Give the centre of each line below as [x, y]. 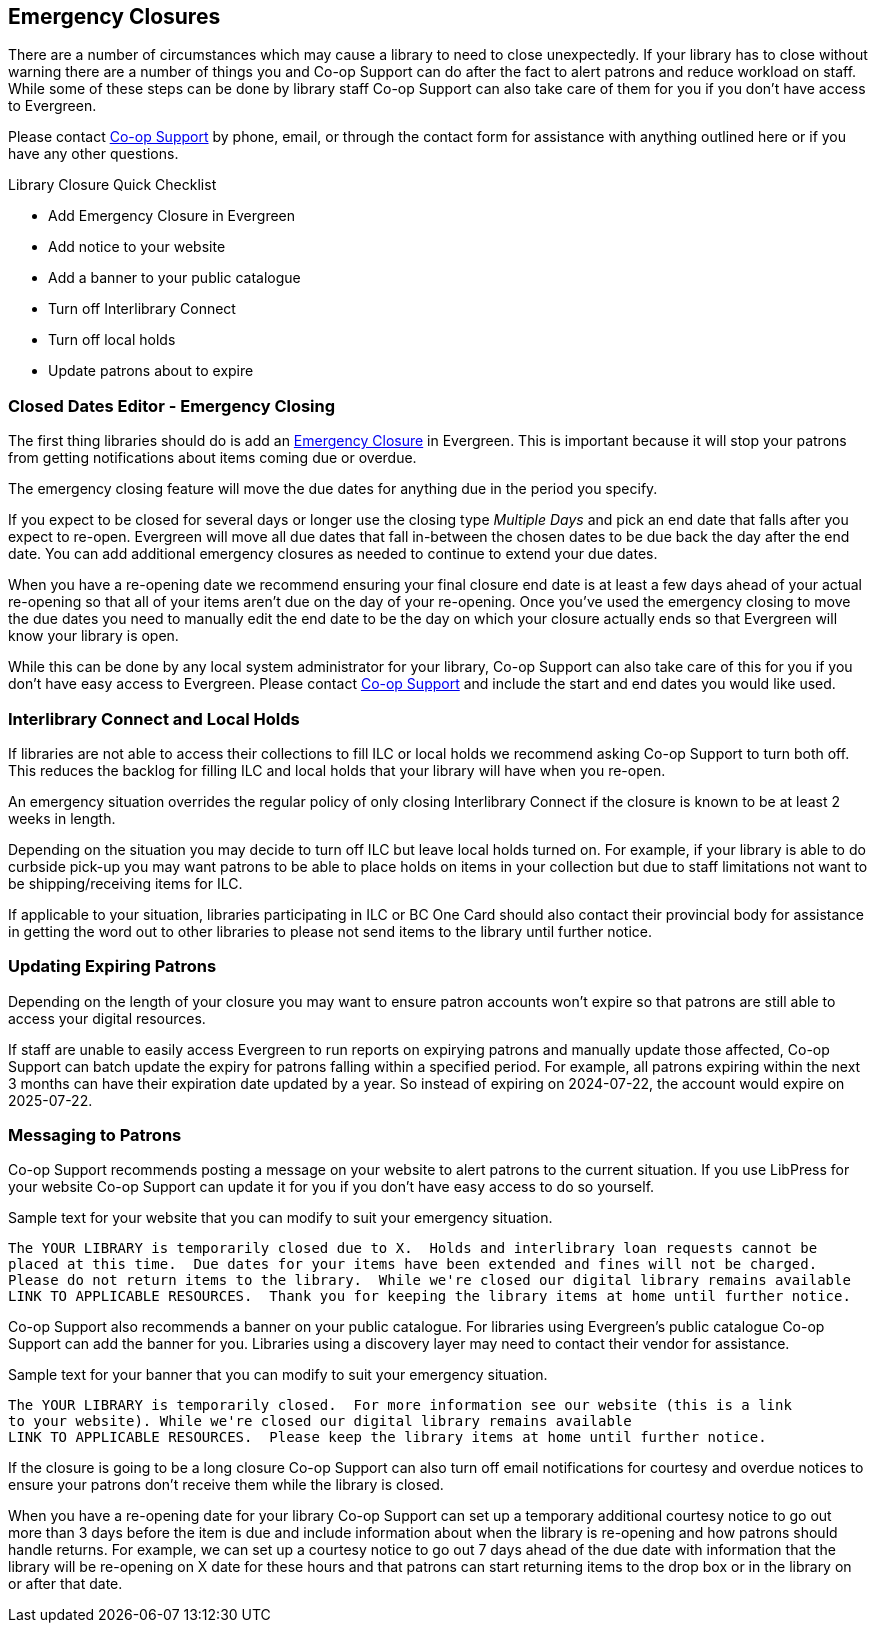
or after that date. [65, 1584]
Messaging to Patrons [95, 1135]
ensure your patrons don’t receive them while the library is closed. [226, 1485]
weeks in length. [62, 818]
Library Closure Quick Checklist [112, 185]
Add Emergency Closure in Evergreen [172, 216]
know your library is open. [93, 636]
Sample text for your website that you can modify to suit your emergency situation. [280, 1218]
